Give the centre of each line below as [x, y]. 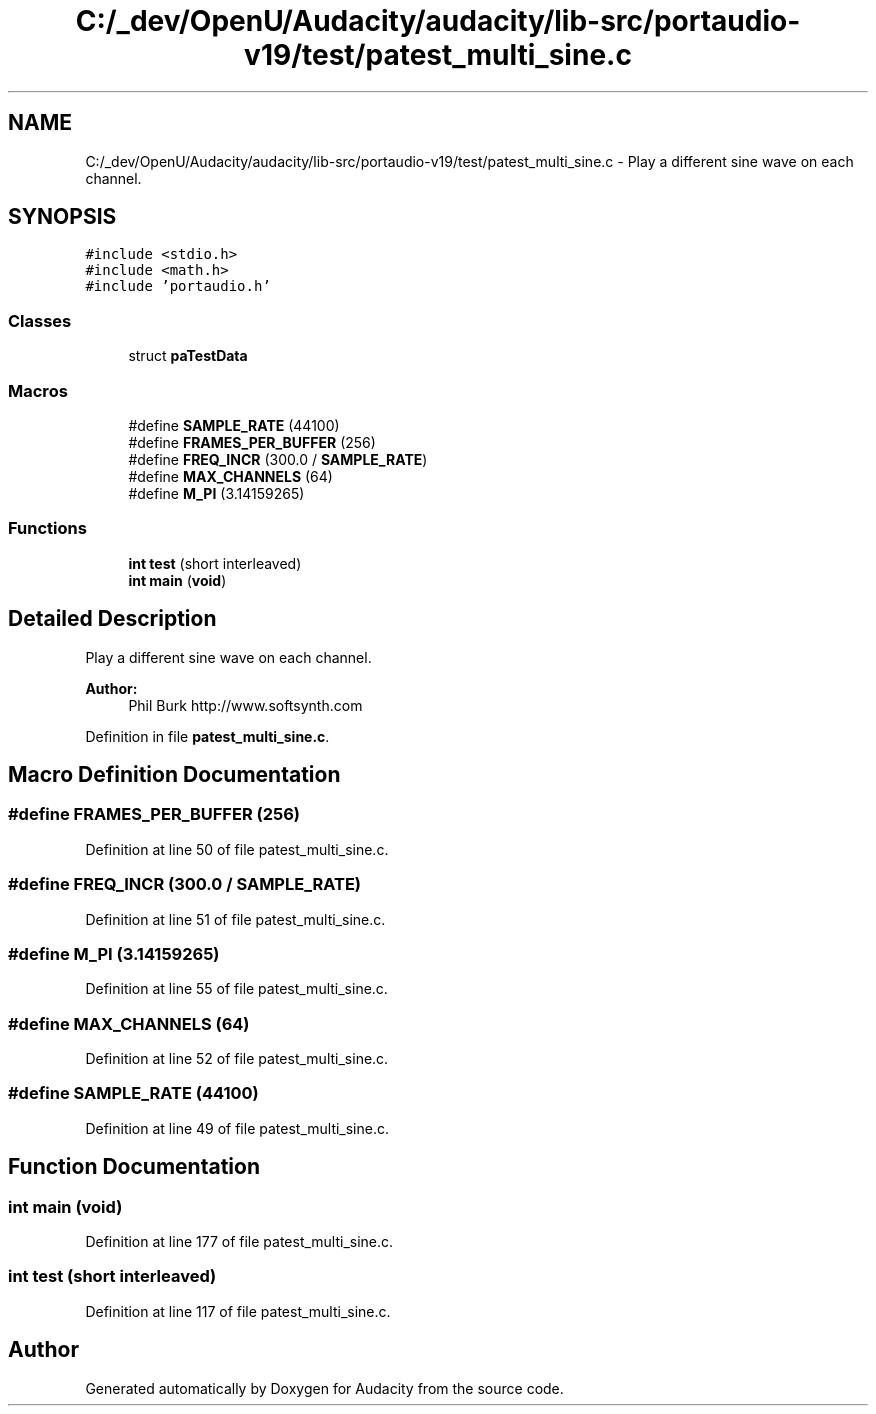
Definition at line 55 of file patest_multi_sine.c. [236, 989]
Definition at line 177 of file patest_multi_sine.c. [239, 1241]
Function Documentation [134, 1167]
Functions [47, 528]
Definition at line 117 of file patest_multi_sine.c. [238, 1311]
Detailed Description [112, 619]
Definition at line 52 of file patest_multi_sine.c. [237, 1058]
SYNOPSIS [62, 217]
